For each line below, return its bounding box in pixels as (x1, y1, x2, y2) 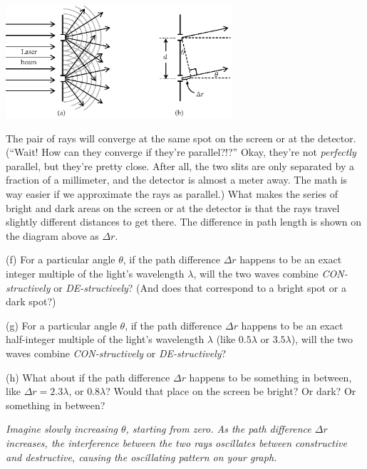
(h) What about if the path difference (6, 369, 170, 384)
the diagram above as (6, 228, 99, 243)
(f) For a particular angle (6, 252, 115, 267)
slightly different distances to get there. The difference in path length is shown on (6, 214, 362, 229)
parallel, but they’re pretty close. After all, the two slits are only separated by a (6, 158, 354, 173)
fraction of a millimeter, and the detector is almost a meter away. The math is (6, 172, 348, 187)
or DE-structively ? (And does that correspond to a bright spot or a (53, 280, 346, 295)
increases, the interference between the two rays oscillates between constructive (6, 435, 347, 450)
